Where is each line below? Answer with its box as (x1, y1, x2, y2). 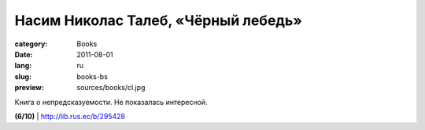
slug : (14, 71, 31, 81)
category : (14, 39, 48, 49)
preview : (14, 83, 45, 92)
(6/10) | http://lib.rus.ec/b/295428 (14, 111, 126, 121)
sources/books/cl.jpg (76, 83, 146, 92)
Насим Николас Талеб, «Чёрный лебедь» (14, 12, 303, 29)
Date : (14, 49, 33, 59)
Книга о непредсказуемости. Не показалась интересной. (14, 97, 208, 107)
